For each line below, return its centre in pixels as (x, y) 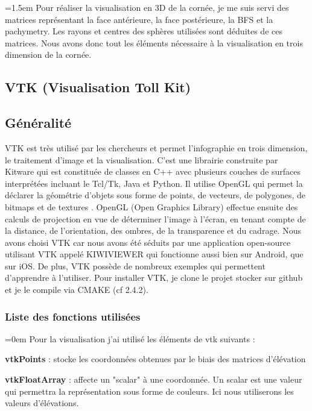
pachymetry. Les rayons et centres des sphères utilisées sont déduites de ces (144, 31)
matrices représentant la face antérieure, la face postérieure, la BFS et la (139, 19)
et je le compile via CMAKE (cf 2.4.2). (77, 290)
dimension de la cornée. (48, 55)
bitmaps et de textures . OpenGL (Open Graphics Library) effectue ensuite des (151, 206)
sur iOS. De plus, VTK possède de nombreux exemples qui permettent (135, 265)
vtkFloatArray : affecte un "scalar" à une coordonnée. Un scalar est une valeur (154, 379)
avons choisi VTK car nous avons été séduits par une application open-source (148, 242)
